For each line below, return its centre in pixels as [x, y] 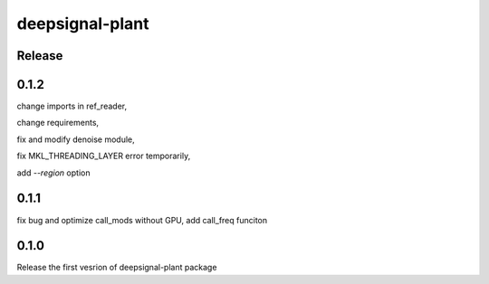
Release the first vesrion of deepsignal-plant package [117, 268]
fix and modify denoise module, [76, 139]
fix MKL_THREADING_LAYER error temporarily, [104, 156]
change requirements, [58, 123]
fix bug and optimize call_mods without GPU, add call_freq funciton [142, 220]
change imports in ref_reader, [72, 106]
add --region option [53, 173]
